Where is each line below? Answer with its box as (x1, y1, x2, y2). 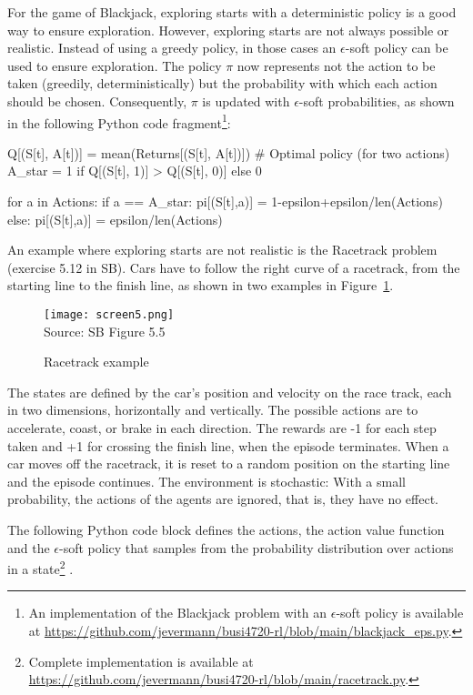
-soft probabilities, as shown (298, 91, 455, 110)
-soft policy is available (336, 603, 464, 622)
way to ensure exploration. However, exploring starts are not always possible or (7, 20, 449, 39)
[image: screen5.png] (44, 307, 175, 321)
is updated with (202, 91, 290, 110)
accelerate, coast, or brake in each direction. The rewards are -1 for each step (7, 418, 437, 437)
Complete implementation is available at (28, 651, 254, 670)
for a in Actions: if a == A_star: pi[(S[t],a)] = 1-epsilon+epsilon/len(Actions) (7, 192, 443, 210)
